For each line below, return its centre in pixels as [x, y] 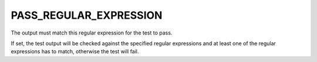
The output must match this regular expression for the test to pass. [92, 33]
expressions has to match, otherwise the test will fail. [75, 51]
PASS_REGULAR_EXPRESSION [87, 15]
